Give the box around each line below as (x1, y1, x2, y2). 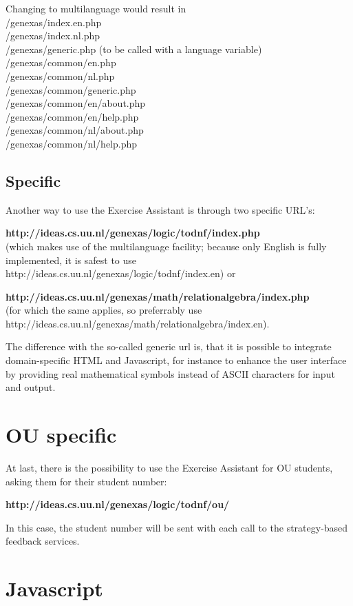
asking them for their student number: (6, 474, 167, 488)
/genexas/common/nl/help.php (6, 136, 138, 150)
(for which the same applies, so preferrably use (6, 303, 202, 317)
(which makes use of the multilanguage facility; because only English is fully (6, 239, 327, 253)
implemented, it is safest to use (6, 252, 137, 267)
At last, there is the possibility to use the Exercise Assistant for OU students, (6, 460, 333, 474)
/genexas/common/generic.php (6, 82, 136, 97)
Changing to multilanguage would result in (6, 1, 186, 15)
